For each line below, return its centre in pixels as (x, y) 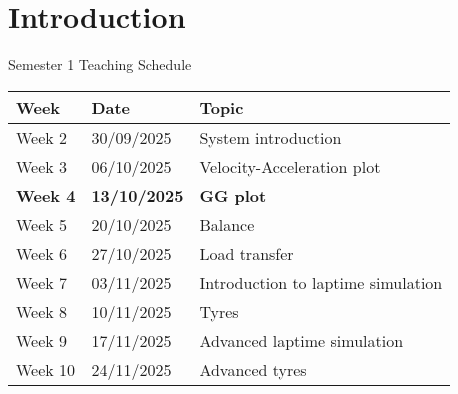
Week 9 (42, 340)
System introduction (270, 137)
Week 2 (42, 137)
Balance (227, 224)
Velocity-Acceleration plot (290, 166)
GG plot (233, 195)
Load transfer (246, 253)
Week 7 (42, 282)
